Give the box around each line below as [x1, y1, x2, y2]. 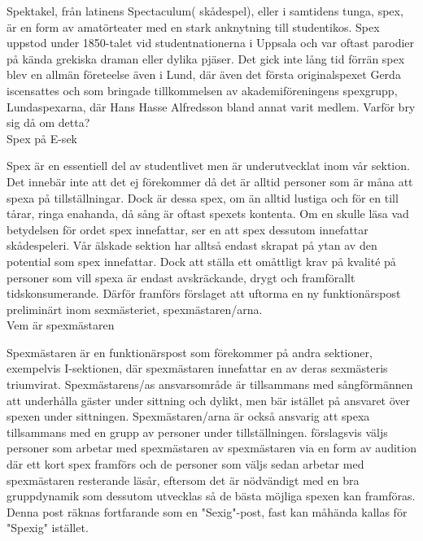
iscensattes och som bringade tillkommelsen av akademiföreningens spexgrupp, [7, 81, 398, 98]
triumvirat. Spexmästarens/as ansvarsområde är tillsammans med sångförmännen [7, 376, 413, 393]
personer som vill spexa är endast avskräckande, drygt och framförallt [7, 268, 355, 286]
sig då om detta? [7, 114, 90, 131]
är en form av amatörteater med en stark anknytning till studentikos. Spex [7, 18, 380, 35]
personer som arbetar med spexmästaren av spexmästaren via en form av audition [7, 439, 416, 456]
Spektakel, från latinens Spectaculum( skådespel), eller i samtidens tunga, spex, [7, 2, 403, 19]
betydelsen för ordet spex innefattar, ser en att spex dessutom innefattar [7, 220, 368, 238]
